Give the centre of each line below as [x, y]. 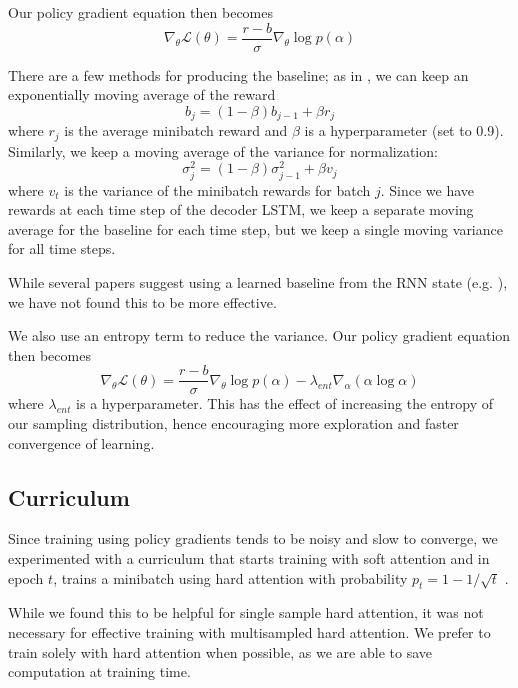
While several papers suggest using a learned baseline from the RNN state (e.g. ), [258, 281]
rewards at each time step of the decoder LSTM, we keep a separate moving [241, 209]
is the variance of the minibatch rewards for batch [217, 189]
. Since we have [427, 189]
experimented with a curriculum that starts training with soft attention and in [249, 557]
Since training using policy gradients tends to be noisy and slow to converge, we [253, 538]
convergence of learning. [81, 442]
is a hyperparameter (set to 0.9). [404, 130]
